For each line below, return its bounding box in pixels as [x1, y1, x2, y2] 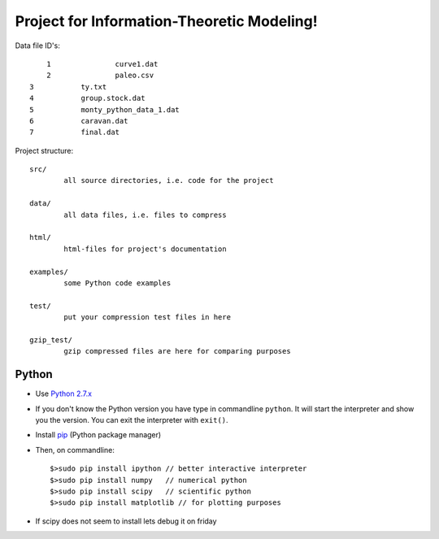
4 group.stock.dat [29, 93, 146, 103]
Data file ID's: [15, 41, 60, 50]
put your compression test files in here [63, 313, 232, 322]
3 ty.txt [29, 82, 107, 91]
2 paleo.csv [46, 71, 154, 80]
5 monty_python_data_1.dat [29, 105, 180, 114]
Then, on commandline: [35, 445, 115, 454]
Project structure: [15, 146, 74, 155]
